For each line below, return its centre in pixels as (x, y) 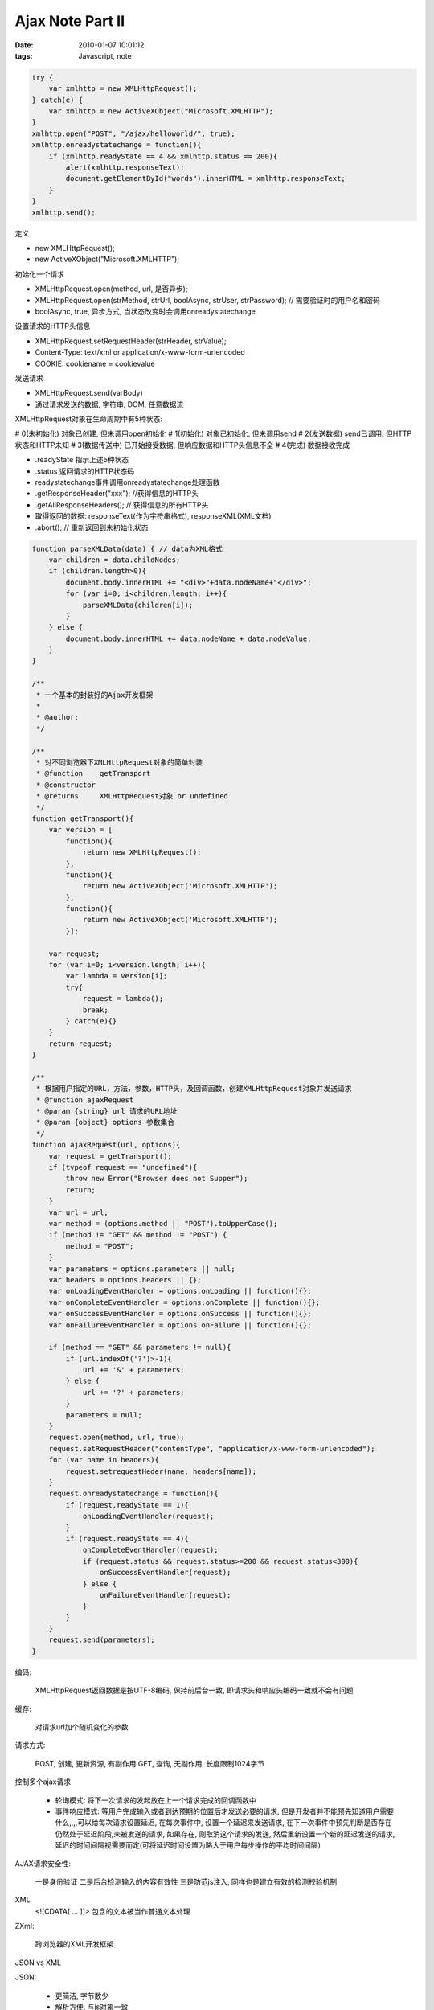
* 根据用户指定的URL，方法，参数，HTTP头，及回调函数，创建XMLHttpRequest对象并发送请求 (194, 1089)
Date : (24, 45)
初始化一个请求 (39, 274)
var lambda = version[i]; (117, 976)
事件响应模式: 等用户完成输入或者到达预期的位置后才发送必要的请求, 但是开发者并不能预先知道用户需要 (224, 1811)
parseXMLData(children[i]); (137, 605)
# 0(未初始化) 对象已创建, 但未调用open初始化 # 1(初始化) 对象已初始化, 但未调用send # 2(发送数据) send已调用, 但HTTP (213, 433)
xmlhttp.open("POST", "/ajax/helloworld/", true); (134, 133)
